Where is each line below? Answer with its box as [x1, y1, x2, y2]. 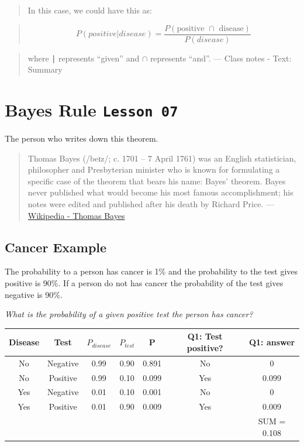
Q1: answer [248, 336, 295, 348]
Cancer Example [5, 238, 107, 256]
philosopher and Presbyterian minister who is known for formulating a [27, 163, 280, 176]
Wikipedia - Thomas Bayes [27, 209, 125, 221]
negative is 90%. [5, 288, 63, 300]
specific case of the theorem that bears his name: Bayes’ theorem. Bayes [27, 174, 286, 187]
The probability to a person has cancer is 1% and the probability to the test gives [5, 265, 298, 277]
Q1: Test [187, 330, 223, 342]
